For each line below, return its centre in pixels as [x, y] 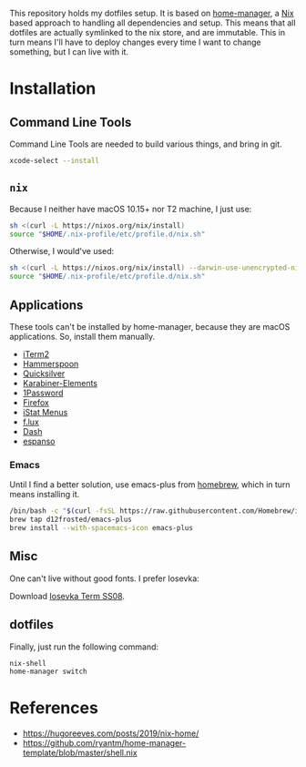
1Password [43, 393]
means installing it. [45, 495]
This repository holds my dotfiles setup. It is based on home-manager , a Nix [152, 13]
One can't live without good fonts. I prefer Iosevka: [105, 578]
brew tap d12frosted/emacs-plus [71, 520]
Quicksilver [44, 373]
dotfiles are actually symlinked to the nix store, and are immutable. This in [148, 32]
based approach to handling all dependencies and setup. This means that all [153, 23]
